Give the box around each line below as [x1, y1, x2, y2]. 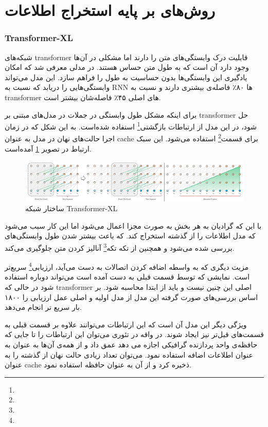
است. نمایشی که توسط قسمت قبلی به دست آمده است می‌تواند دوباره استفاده [5, 271, 250, 282]
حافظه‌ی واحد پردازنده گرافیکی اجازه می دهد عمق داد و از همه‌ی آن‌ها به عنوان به [5, 339, 258, 349]
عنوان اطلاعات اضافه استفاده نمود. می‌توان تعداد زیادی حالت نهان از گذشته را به [5, 349, 253, 360]
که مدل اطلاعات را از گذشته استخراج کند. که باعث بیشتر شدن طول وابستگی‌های [5, 230, 256, 241]
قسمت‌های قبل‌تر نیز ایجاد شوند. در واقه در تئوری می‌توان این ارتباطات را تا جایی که [5, 329, 264, 340]
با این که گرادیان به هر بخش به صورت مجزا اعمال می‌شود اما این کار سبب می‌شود [5, 220, 262, 231]
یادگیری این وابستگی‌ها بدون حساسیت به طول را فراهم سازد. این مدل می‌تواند [5, 71, 247, 82]
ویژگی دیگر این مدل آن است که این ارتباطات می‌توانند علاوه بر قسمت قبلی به [5, 319, 247, 329]
